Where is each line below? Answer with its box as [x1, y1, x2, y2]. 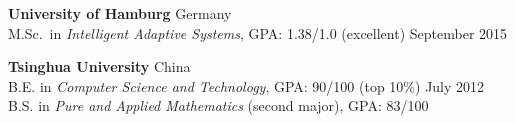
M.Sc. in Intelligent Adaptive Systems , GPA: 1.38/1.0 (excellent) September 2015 [8, 22, 508, 43]
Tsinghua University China [8, 56, 191, 77]
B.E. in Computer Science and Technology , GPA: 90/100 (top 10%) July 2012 [8, 75, 485, 96]
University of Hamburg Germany [8, 3, 232, 23]
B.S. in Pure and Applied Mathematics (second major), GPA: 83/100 [8, 95, 429, 116]
